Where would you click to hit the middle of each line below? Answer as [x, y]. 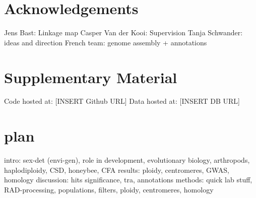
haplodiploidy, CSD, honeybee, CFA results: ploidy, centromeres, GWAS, [117, 170]
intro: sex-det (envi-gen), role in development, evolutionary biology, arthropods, [127, 160]
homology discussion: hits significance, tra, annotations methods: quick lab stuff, [128, 180]
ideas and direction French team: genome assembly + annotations [106, 42]
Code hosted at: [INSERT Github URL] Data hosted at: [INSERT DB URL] [122, 101]
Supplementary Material [91, 77]
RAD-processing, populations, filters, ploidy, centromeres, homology [109, 189]
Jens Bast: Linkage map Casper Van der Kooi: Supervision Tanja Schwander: [123, 32]
